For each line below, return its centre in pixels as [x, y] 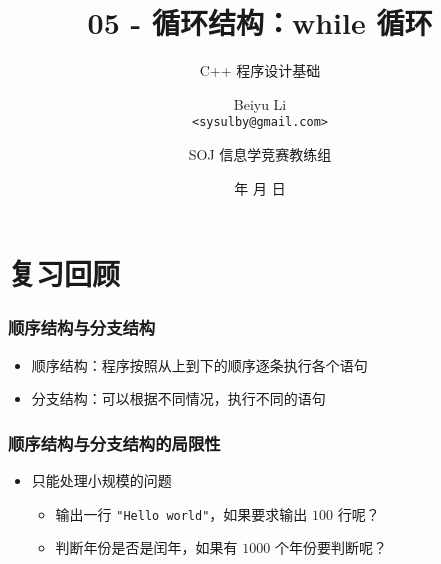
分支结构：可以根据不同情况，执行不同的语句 [178, 398]
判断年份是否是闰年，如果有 [146, 547]
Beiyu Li [260, 103]
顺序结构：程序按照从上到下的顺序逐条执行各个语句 [199, 364]
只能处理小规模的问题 [101, 479]
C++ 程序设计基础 [260, 70]
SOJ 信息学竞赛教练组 [260, 153]
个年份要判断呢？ [330, 547]
